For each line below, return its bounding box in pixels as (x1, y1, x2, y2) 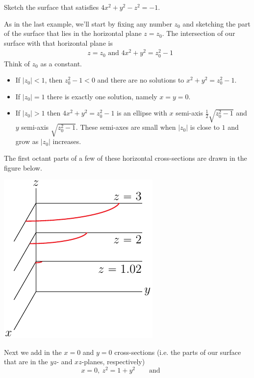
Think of (4, 58, 30, 68)
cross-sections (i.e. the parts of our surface (114, 347, 241, 357)
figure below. (4, 162, 42, 173)
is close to (190, 122, 220, 132)
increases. (52, 136, 81, 146)
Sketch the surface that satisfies (4, 2, 99, 12)
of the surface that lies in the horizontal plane (4, 28, 142, 38)
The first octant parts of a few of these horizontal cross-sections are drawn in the (4, 152, 247, 163)
